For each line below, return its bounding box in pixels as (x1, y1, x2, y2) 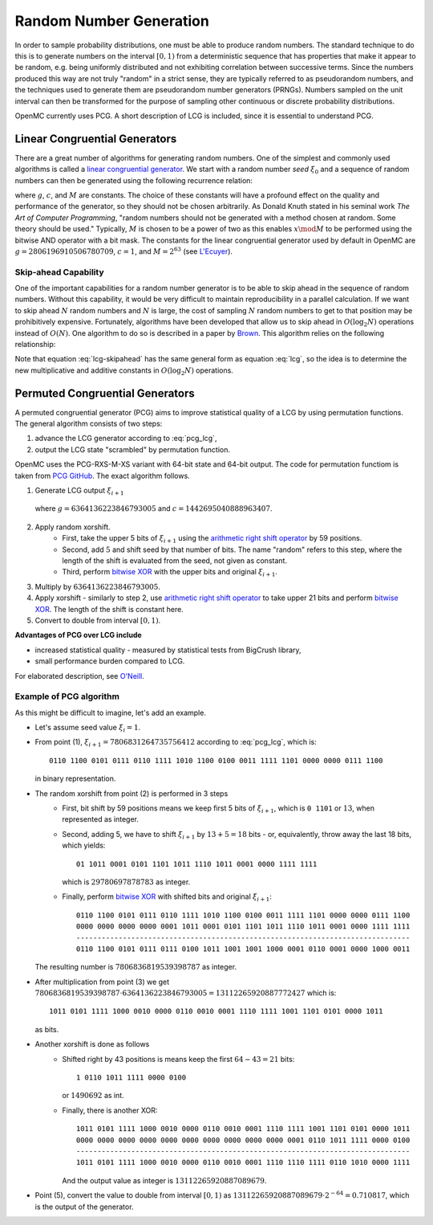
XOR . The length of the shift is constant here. (34, 604, 184, 614)
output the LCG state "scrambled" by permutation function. (34, 444, 230, 454)
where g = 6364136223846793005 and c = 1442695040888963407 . (34, 504, 273, 513)
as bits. (34, 1024, 59, 1034)
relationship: (14, 340, 56, 349)
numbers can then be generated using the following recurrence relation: (14, 175, 253, 185)
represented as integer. (62, 815, 140, 824)
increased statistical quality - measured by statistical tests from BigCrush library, (34, 645, 301, 655)
